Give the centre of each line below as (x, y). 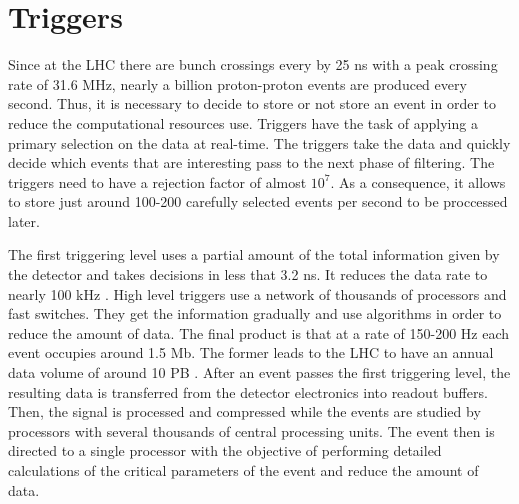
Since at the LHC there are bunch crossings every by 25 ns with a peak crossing (253, 64)
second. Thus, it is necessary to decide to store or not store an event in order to (252, 103)
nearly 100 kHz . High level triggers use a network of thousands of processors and (257, 293)
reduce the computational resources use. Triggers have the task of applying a (243, 122)
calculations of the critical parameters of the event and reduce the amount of (243, 470)
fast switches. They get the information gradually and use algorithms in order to (255, 313)
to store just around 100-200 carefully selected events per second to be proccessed (258, 201)
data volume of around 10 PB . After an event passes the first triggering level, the (259, 372)
